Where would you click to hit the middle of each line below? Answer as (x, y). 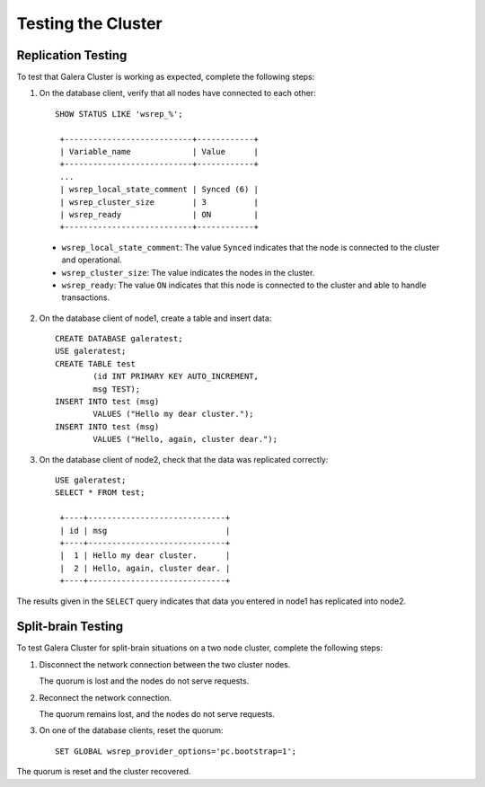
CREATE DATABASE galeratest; (119, 339)
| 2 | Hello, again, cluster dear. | (145, 568)
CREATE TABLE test (96, 363)
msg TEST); (117, 389)
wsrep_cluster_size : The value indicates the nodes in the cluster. (188, 272)
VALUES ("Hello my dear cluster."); (174, 414)
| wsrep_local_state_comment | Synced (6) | (159, 190)
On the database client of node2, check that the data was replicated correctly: (184, 459)
